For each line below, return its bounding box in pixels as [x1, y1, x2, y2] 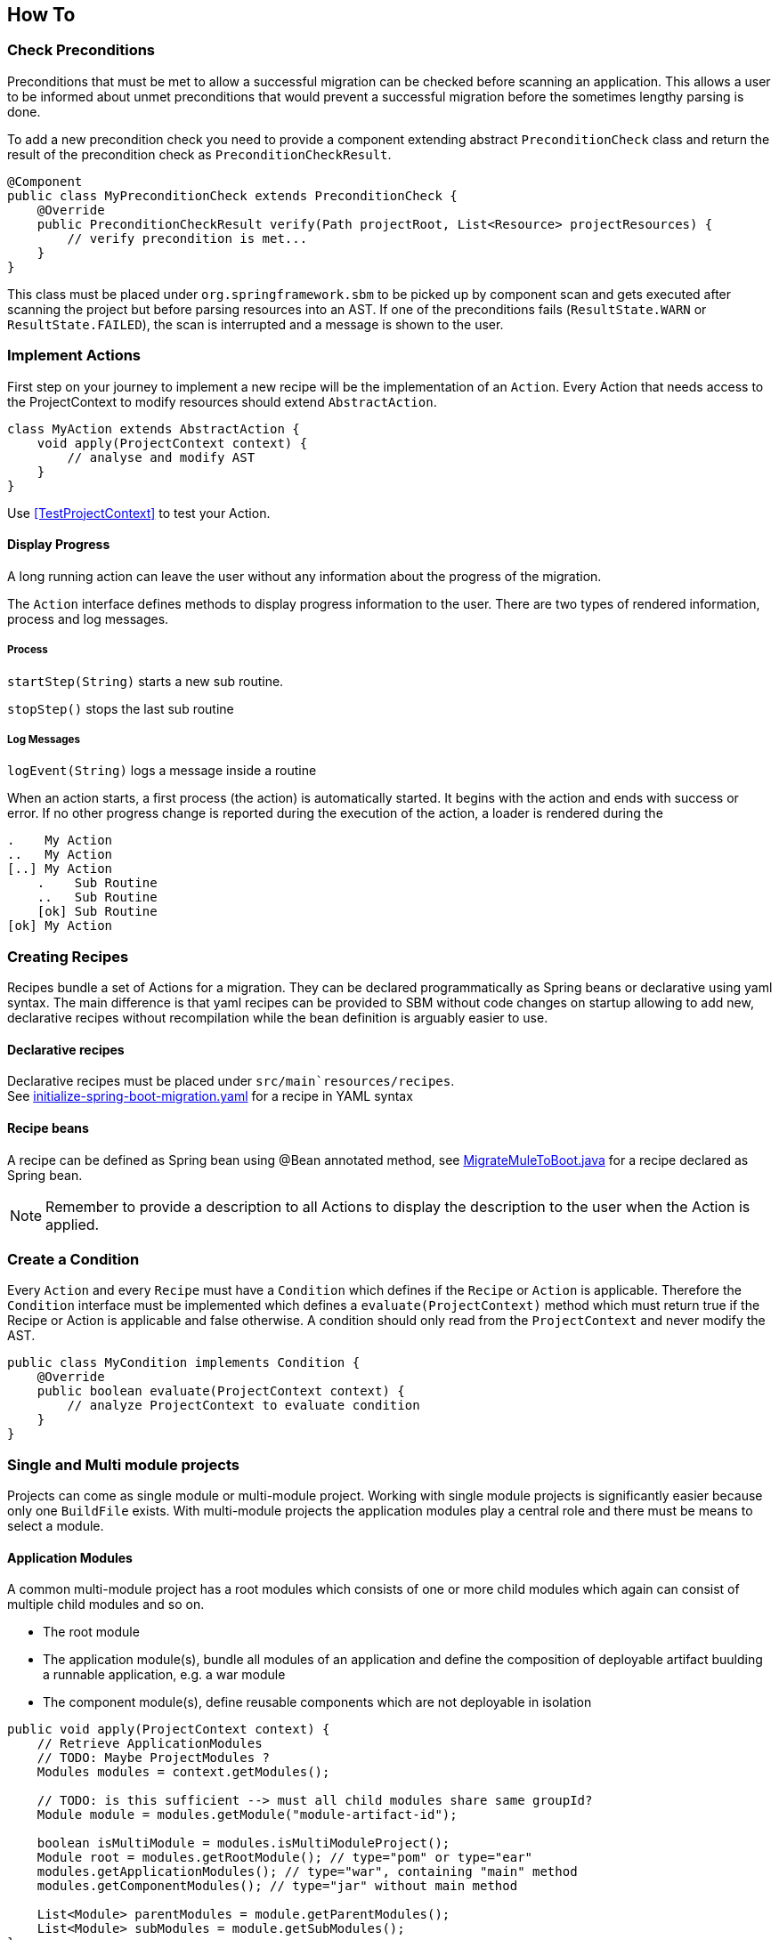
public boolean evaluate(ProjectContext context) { [37, 1384, 405, 1399]
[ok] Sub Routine [37, 904, 158, 919]
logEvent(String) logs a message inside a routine [7, 763, 317, 779]
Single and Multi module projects [7, 1455, 239, 1474]
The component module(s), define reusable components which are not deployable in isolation [43, 1694, 592, 1710]
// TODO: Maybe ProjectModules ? [37, 1750, 271, 1766]
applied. [45, 1215, 100, 1233]
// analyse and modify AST [67, 449, 256, 465]
